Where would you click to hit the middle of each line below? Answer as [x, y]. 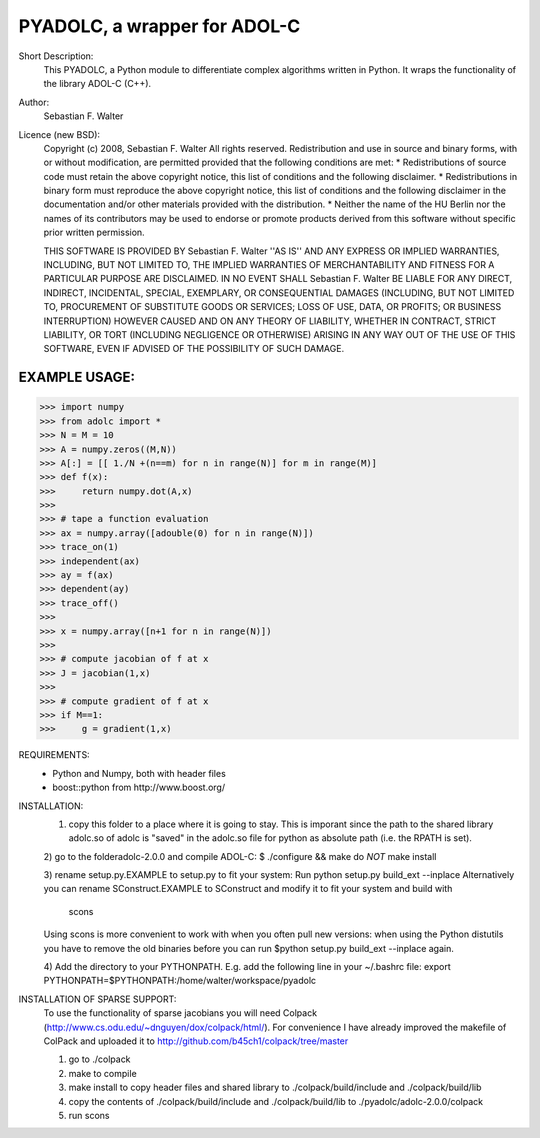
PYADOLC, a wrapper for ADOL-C [159, 26]
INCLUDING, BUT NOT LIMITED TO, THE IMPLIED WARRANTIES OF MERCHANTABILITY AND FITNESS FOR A [269, 265]
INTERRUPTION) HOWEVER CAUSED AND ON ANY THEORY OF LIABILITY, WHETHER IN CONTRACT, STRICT [270, 321]
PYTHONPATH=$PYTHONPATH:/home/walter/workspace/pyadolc [180, 981]
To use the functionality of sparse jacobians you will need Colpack [180, 1013]
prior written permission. [94, 232]
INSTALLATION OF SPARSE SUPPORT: [97, 999]
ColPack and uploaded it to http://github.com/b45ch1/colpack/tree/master [196, 1041]
